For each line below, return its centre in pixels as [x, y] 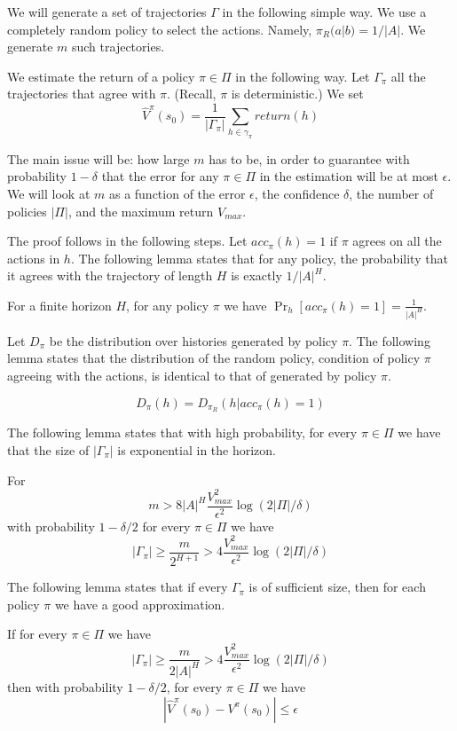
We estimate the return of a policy [101, 76]
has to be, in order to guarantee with [309, 158]
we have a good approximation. [140, 604]
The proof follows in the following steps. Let [127, 241]
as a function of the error [177, 193]
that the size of [48, 449]
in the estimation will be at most [349, 176]
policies [27, 211]
